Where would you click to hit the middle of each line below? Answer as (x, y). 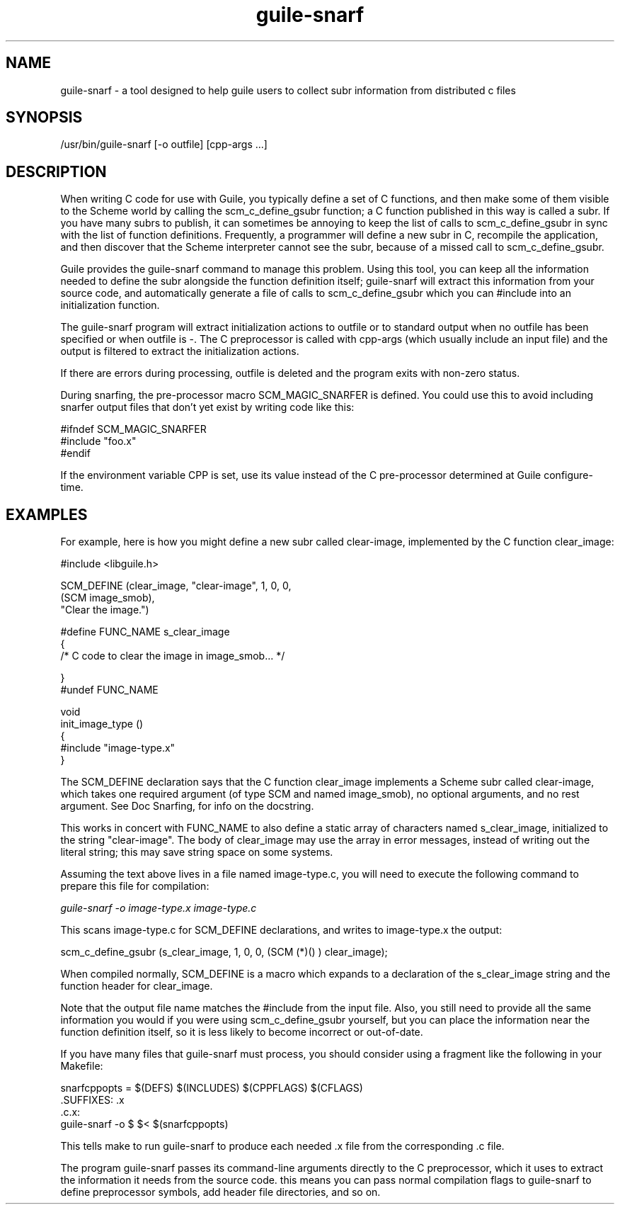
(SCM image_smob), (108, 598)
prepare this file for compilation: (135, 886)
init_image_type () (102, 724)
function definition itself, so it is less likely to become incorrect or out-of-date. (242, 1032)
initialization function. (110, 305)
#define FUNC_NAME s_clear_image (145, 632)
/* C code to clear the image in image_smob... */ (173, 656)
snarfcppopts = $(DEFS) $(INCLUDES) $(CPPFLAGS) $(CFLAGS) (212, 1088)
